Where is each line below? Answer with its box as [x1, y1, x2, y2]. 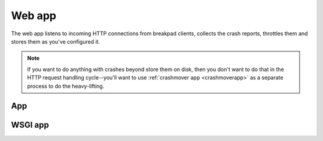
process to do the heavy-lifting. [27, 82, 105, 90]
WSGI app [11, 120, 49, 130]
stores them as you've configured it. [11, 38, 100, 45]
